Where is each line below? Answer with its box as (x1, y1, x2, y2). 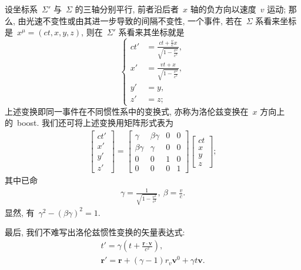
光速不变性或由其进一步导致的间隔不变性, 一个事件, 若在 (26, 14, 242, 26)
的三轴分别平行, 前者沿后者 (75, 3, 179, 15)
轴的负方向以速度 (190, 3, 256, 15)
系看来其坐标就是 (118, 26, 185, 38)
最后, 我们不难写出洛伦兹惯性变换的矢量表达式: (5, 226, 185, 238)
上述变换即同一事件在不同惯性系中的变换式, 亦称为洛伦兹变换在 (5, 105, 249, 117)
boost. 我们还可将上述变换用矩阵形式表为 (16, 116, 174, 129)
